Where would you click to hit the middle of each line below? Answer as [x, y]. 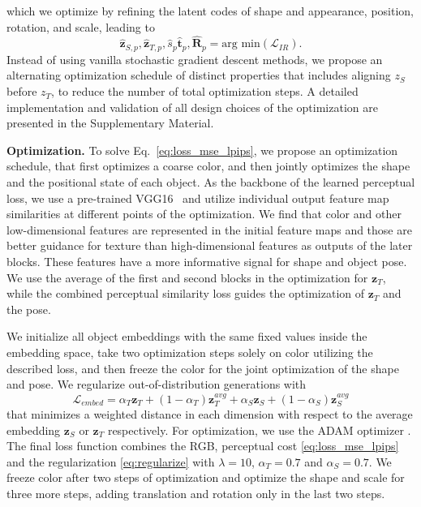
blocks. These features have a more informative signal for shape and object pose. [207, 261]
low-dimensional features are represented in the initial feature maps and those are [209, 229]
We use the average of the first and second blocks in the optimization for [187, 277]
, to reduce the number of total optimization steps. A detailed [205, 91]
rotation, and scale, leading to [81, 26]
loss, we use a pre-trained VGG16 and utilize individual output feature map [198, 198]
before [22, 91]
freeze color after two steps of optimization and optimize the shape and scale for [206, 477]
